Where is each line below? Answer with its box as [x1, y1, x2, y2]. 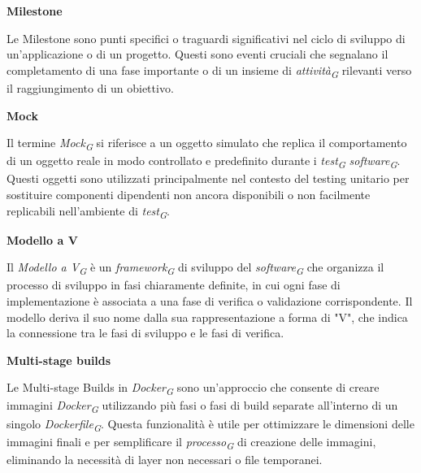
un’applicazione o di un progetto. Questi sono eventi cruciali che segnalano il [7, 46, 388, 63]
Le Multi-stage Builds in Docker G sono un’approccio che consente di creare [7, 379, 380, 398]
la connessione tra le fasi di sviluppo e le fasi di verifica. [7, 324, 284, 341]
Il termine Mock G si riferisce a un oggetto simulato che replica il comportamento [7, 134, 407, 153]
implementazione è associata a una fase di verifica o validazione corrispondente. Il [7, 292, 413, 309]
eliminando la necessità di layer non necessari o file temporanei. [7, 450, 323, 467]
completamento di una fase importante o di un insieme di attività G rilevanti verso [7, 61, 412, 80]
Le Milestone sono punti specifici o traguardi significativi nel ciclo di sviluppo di [7, 29, 406, 46]
